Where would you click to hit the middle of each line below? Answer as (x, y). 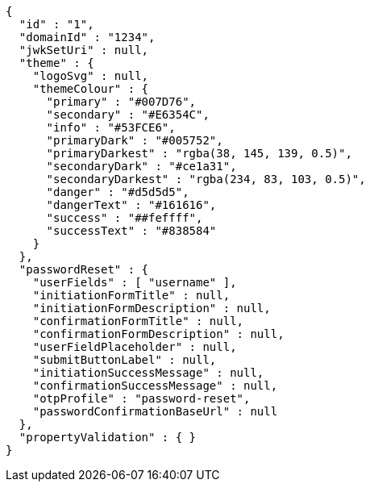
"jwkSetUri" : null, (84, 50)
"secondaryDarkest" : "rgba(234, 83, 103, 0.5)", (206, 179)
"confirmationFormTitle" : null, (138, 321)
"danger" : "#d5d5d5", (118, 192)
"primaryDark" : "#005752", (135, 140)
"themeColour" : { (91, 89)
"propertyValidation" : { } (108, 437)
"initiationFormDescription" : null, (152, 308)
